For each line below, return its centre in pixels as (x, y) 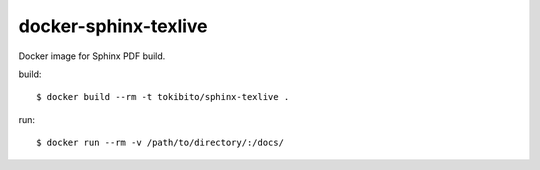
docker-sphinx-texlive (113, 26)
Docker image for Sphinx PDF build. (92, 56)
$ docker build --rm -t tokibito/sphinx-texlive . (163, 97)
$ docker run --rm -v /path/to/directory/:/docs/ (160, 143)
